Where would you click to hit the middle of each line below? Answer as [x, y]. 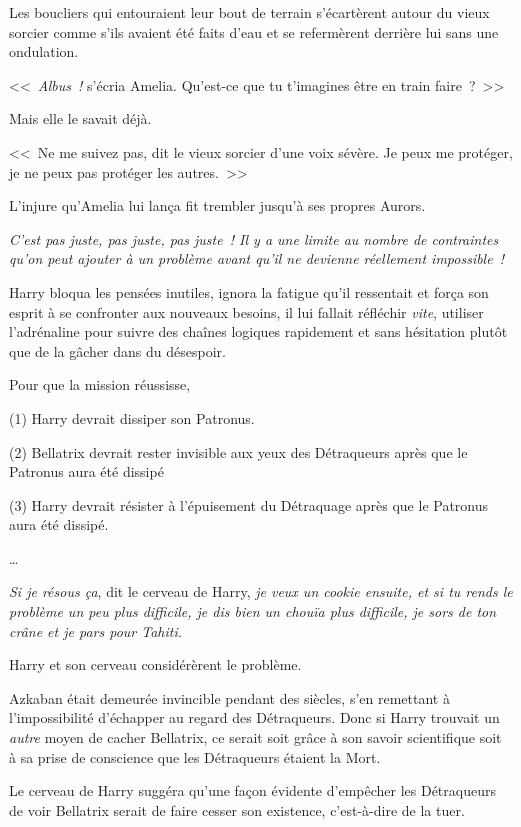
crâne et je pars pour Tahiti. [96, 630]
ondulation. [44, 51]
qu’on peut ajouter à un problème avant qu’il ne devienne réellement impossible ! [257, 258]
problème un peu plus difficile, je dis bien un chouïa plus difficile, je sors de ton [253, 611]
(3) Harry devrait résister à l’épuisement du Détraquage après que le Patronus [249, 504]
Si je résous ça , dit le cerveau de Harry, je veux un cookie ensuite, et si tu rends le [261, 591]
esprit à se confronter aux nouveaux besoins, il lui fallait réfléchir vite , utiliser [246, 311]
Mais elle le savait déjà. [80, 118]
